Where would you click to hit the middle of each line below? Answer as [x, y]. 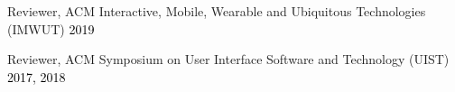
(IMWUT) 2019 [51, 28]
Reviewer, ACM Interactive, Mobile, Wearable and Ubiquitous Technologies [217, 11]
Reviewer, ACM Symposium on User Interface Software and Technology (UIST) [228, 59]
